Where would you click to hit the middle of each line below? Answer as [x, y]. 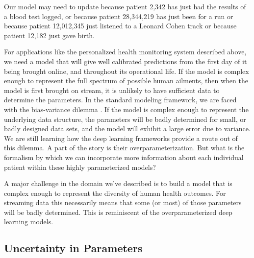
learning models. [29, 222]
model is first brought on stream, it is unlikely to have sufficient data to [112, 90]
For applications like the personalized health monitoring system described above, [125, 52]
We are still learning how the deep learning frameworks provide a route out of [121, 138]
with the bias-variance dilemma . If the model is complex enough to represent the [126, 109]
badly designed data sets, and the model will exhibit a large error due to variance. [127, 129]
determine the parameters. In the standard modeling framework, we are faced [120, 100]
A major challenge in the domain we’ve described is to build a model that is [118, 183]
